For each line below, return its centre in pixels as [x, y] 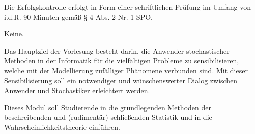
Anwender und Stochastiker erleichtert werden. [77, 90]
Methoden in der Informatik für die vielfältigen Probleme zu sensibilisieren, [122, 60]
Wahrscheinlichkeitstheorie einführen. [62, 127]
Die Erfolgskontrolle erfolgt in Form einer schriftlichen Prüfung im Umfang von [128, 7]
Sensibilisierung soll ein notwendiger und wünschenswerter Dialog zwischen [121, 80]
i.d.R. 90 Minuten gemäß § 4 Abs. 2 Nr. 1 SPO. [78, 16]
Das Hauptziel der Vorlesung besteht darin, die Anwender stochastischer [117, 50]
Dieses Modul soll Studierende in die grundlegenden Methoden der [108, 107]
